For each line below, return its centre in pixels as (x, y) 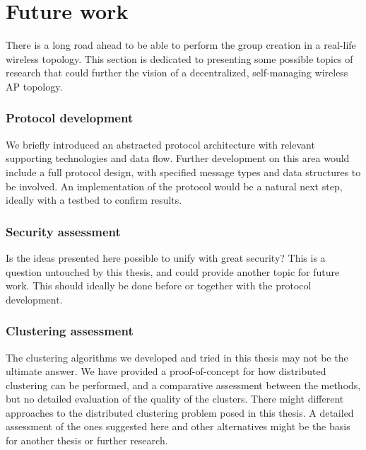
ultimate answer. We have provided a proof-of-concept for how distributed (166, 371)
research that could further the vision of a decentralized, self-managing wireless (177, 73)
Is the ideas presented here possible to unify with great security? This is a (166, 257)
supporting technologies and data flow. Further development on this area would (178, 158)
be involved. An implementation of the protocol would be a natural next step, (174, 186)
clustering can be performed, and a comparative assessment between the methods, (183, 385)
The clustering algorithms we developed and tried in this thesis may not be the (177, 357)
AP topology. (34, 86)
